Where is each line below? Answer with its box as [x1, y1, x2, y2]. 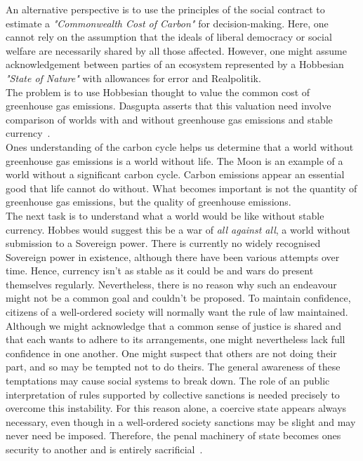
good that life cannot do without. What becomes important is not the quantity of [6, 180, 357, 195]
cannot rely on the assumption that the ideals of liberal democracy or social [6, 29, 332, 44]
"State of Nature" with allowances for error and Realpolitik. [6, 70, 261, 85]
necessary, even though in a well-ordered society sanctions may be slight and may [6, 414, 356, 429]
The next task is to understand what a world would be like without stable [6, 208, 324, 222]
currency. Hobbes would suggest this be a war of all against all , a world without [6, 222, 350, 236]
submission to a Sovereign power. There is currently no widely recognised [6, 236, 321, 250]
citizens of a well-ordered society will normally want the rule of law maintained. [6, 305, 348, 319]
